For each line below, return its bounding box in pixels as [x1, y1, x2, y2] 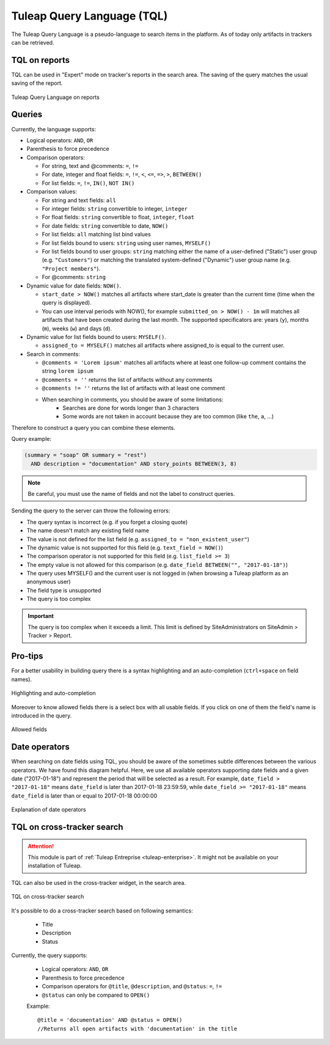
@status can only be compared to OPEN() [42, 991, 150, 999]
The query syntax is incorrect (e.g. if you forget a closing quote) [26, 518, 188, 525]
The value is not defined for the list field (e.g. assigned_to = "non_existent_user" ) [26, 535, 250, 543]
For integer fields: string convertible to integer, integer [42, 205, 188, 213]
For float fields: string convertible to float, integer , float [42, 214, 195, 221]
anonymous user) [26, 578, 71, 586]
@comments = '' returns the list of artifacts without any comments [42, 376, 213, 383]
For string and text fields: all [42, 196, 116, 204]
